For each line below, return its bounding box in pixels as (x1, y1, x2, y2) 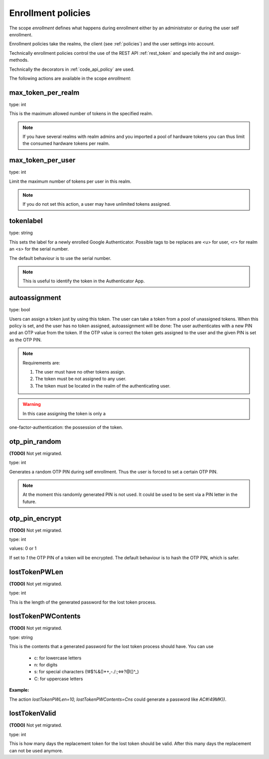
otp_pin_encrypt (9, 514, 62, 522)
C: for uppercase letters (34, 675, 83, 682)
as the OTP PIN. (9, 337, 42, 343)
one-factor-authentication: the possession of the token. (9, 424, 123, 430)
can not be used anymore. (9, 748, 63, 754)
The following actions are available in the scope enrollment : (9, 75, 132, 81)
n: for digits (34, 661, 58, 667)
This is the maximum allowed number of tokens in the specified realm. (9, 111, 153, 117)
